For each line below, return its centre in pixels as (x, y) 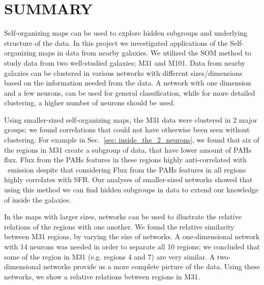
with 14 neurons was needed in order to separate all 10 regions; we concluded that (132, 246)
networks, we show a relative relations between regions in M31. (102, 276)
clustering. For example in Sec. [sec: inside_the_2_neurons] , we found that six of (132, 140)
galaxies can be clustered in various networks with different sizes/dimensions (123, 73)
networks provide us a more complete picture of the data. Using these (152, 266)
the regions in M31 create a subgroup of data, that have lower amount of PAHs (128, 149)
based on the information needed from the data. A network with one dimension (128, 83)
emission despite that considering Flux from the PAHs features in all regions (127, 169)
